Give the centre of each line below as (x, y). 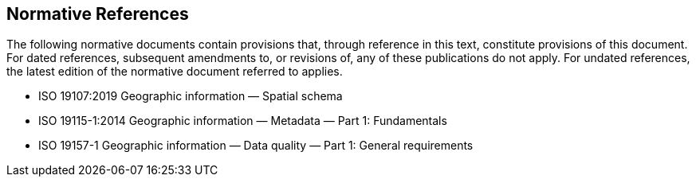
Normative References (98, 14)
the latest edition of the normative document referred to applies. (175, 72)
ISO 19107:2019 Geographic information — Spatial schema (191, 96)
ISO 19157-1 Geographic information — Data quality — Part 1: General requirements (256, 146)
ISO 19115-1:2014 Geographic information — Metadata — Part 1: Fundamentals (243, 121)
